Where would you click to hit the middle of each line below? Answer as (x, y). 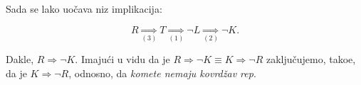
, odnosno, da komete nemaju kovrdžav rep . (162, 73)
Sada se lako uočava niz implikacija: (84, 8)
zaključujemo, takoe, (311, 58)
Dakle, (20, 58)
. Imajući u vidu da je (122, 58)
